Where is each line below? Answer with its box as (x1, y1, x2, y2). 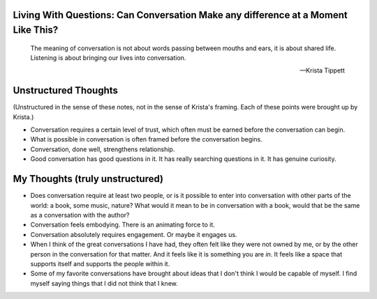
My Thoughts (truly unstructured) (13, 173, 164, 185)
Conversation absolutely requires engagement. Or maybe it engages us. (30, 230, 237, 238)
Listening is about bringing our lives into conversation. (30, 54, 186, 62)
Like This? (13, 24, 59, 36)
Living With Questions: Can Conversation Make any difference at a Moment (13, 9, 348, 21)
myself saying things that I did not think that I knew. (30, 279, 178, 287)
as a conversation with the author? (30, 210, 130, 219)
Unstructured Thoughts (13, 84, 119, 97)
